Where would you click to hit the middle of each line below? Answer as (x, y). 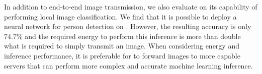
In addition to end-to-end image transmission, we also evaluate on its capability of (131, 6)
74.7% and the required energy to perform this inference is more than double (122, 36)
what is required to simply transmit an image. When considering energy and (122, 46)
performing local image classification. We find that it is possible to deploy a (120, 16)
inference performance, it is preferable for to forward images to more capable (122, 55)
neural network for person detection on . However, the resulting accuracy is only (128, 26)
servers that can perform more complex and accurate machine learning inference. (128, 65)
